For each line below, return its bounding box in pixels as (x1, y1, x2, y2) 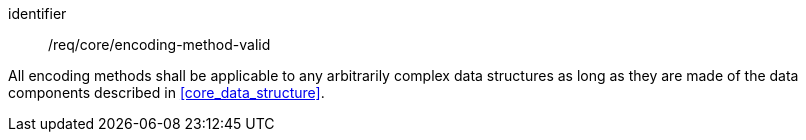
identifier (8, 5, 67, 22)
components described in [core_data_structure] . (8, 84, 325, 101)
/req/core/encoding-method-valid (48, 36, 271, 53)
